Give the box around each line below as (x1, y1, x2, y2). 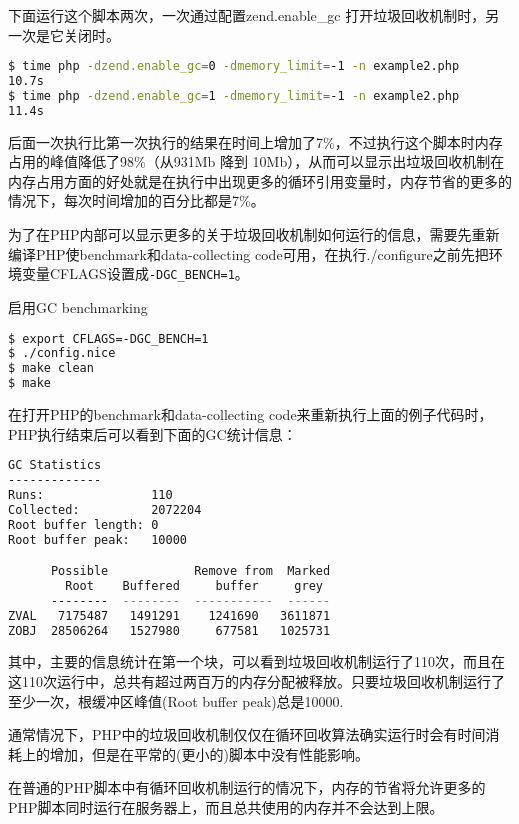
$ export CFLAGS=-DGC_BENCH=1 (8, 331, 209, 346)
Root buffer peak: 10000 (8, 532, 187, 547)
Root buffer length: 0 (8, 517, 159, 532)
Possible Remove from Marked (50, 564, 331, 579)
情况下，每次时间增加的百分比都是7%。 (8, 190, 265, 211)
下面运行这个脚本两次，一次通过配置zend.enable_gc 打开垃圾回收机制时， (8, 5, 486, 25)
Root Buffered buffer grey (65, 578, 324, 593)
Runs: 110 (8, 487, 173, 502)
